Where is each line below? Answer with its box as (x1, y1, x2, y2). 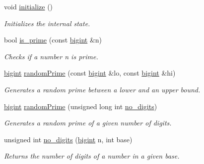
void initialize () (4, 1, 53, 11)
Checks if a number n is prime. (4, 51, 98, 61)
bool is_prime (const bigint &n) (4, 35, 102, 45)
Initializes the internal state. (4, 18, 90, 28)
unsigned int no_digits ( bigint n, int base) (4, 134, 133, 144)
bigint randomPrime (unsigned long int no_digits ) (4, 101, 157, 111)
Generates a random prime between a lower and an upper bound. (4, 84, 201, 94)
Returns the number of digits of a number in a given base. (4, 151, 180, 161)
